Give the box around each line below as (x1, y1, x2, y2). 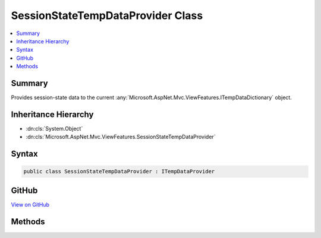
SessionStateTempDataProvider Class (11, 9, 203, 22)
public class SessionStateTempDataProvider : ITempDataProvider (23, 168, 215, 175)
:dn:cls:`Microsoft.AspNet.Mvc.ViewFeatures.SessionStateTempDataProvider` (26, 134, 216, 141)
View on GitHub (11, 201, 50, 208)
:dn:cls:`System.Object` (26, 125, 83, 132)
